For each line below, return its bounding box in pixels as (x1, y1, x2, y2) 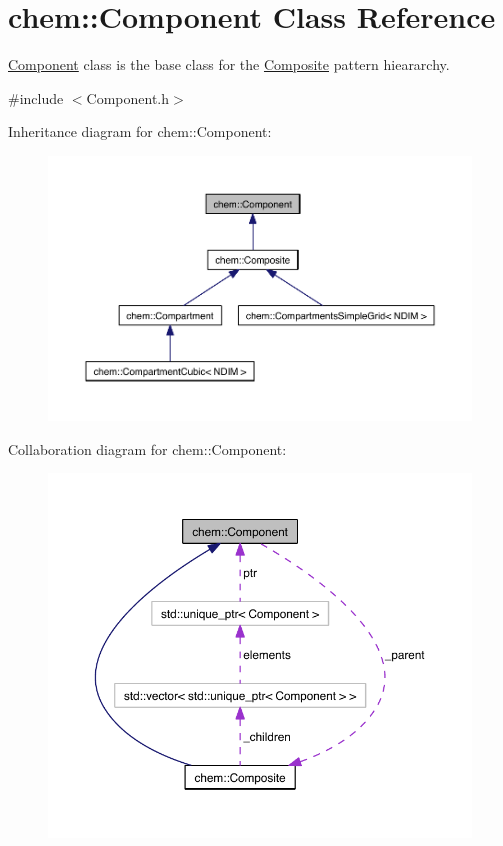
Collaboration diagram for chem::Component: (8, 438, 287, 459)
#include (8, 87, 64, 108)
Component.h (86, 87, 170, 108)
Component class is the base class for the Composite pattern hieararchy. (8, 54, 450, 75)
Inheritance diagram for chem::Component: (8, 121, 272, 142)
